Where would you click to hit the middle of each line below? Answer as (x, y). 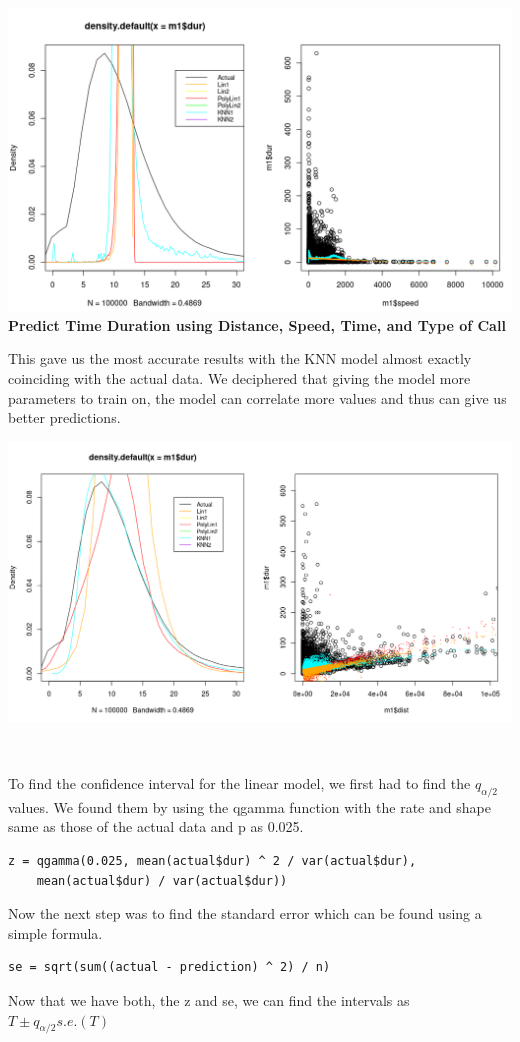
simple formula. (55, 932)
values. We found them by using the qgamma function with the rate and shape (249, 806)
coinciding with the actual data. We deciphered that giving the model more (239, 377)
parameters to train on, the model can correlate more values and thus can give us (257, 397)
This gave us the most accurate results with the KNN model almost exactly (240, 358)
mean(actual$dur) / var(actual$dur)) (162, 880)
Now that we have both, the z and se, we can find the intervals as (209, 999)
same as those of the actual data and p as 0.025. (156, 826)
